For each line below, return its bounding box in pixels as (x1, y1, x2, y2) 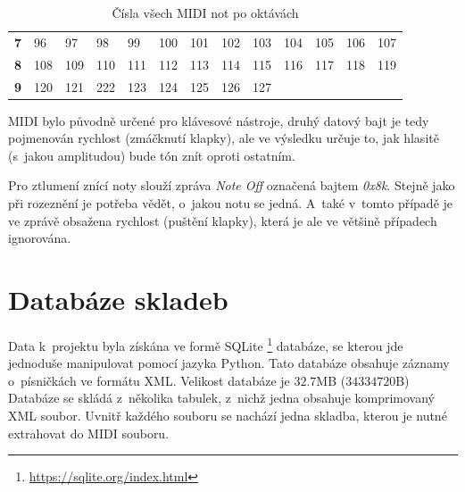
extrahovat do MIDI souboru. (8, 423, 170, 442)
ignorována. (8, 229, 71, 247)
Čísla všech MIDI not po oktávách (112, 4, 299, 21)
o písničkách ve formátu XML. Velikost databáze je (8, 371, 290, 389)
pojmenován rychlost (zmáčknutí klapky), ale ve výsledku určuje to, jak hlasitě (8, 129, 439, 147)
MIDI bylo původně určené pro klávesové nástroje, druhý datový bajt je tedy (8, 111, 429, 129)
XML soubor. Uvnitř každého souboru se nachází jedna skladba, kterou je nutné (8, 405, 447, 424)
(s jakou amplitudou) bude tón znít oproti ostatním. (8, 146, 295, 164)
